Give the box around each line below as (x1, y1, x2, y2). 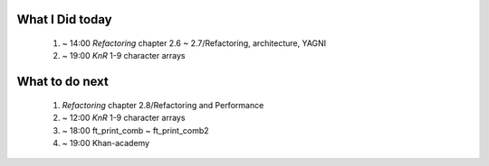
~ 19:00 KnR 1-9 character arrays (62, 51, 186, 61)
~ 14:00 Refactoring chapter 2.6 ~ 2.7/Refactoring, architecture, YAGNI (62, 38, 327, 49)
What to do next (16, 74, 109, 89)
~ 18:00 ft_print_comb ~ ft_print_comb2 (62, 124, 209, 135)
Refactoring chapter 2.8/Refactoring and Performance (62, 99, 264, 110)
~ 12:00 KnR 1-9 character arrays (62, 113, 186, 124)
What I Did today (16, 12, 112, 27)
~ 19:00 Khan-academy (62, 137, 149, 148)
